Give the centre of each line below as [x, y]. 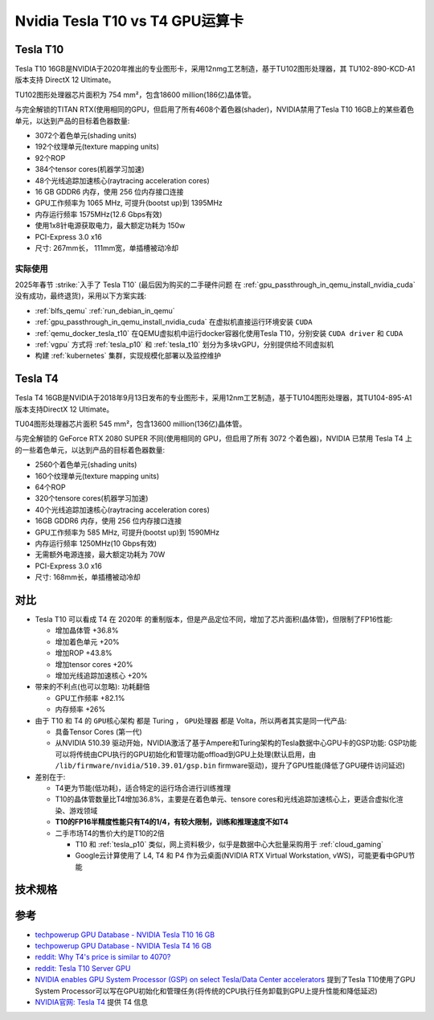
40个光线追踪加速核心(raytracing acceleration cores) [123, 510]
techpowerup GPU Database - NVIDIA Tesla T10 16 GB [125, 934]
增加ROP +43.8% [84, 653]
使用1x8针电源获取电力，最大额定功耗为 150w [110, 226]
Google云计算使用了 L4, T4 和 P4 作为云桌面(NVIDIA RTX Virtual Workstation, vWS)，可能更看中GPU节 [245, 855]
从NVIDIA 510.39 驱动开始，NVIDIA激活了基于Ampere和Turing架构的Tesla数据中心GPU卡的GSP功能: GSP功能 [236, 743]
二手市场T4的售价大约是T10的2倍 [110, 833]
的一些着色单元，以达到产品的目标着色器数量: [90, 449]
